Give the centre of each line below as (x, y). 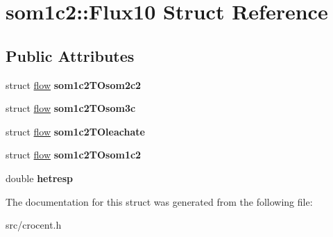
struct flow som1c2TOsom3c (71, 108)
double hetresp (40, 178)
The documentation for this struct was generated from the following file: (159, 201)
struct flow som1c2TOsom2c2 (74, 84)
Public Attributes (70, 55)
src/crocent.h (34, 225)
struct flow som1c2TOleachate (75, 131)
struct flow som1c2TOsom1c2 (74, 155)
